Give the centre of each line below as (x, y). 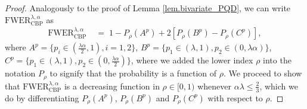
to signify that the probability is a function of (133, 73)
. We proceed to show (263, 73)
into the (277, 60)
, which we (279, 86)
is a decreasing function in (112, 86)
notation (20, 73)
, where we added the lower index (192, 60)
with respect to (235, 97)
